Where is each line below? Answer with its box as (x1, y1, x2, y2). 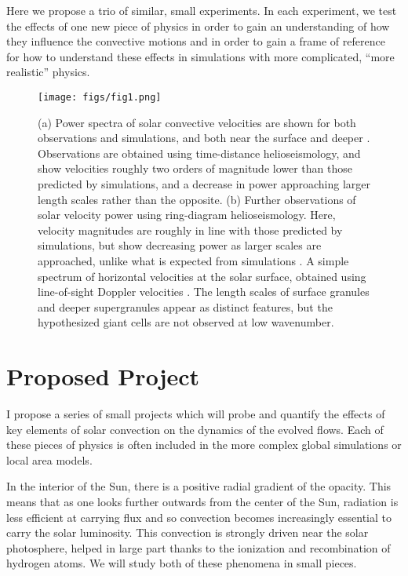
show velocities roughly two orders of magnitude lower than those (38, 160, 353, 177)
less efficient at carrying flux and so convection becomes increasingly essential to (6, 509, 392, 525)
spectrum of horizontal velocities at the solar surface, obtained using (38, 268, 366, 284)
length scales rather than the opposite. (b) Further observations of (38, 191, 356, 207)
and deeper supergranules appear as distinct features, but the (38, 298, 333, 315)
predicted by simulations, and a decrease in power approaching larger (38, 176, 370, 191)
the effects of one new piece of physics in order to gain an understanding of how (6, 17, 390, 34)
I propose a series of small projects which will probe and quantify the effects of (6, 406, 385, 422)
